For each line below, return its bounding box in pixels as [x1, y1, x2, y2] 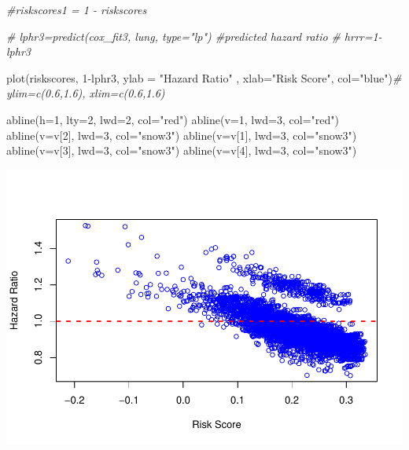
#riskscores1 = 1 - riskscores [6, 2, 147, 17]
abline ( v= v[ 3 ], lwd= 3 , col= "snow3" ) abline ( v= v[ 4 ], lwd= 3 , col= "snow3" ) [6, 142, 357, 159]
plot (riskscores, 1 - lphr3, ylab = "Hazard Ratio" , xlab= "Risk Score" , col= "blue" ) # [6, 69, 402, 86]
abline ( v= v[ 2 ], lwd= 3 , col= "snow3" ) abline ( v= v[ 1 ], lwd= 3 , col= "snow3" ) [6, 126, 357, 143]
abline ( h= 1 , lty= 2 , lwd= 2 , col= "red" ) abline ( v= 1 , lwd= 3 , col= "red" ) [6, 111, 339, 127]
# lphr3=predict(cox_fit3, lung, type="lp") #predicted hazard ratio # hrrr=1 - [6, 27, 382, 44]
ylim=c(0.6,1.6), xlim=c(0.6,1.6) [6, 85, 165, 101]
